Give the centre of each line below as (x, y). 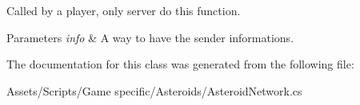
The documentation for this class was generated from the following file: (180, 64)
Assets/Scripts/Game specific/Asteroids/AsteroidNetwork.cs (154, 90)
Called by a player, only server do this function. (124, 10)
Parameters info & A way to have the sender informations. (150, 37)
